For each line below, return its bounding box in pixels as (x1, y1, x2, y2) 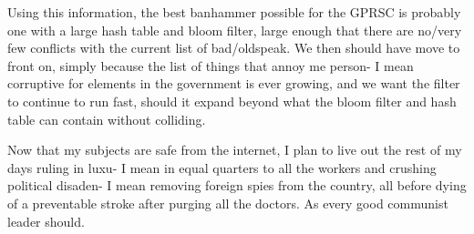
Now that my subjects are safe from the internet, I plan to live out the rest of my (7, 140, 462, 159)
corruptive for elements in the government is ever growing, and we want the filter (7, 74, 460, 93)
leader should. (7, 211, 85, 230)
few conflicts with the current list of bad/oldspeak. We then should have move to (7, 38, 460, 57)
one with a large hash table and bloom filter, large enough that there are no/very (7, 20, 462, 39)
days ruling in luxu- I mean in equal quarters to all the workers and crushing (7, 158, 437, 177)
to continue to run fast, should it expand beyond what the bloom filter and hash (7, 91, 457, 110)
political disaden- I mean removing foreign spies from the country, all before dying (7, 176, 467, 195)
